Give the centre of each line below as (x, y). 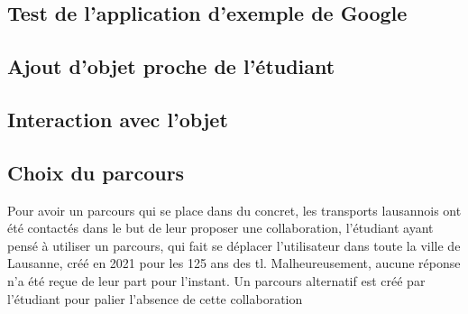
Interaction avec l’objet (118, 119)
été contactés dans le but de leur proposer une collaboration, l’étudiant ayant (220, 228)
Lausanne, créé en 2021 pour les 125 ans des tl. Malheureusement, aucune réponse (234, 263)
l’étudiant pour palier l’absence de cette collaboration (155, 298)
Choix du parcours (96, 172)
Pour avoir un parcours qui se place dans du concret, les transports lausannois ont (234, 210)
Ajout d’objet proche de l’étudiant (171, 66)
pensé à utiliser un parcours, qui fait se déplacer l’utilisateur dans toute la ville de (234, 245)
